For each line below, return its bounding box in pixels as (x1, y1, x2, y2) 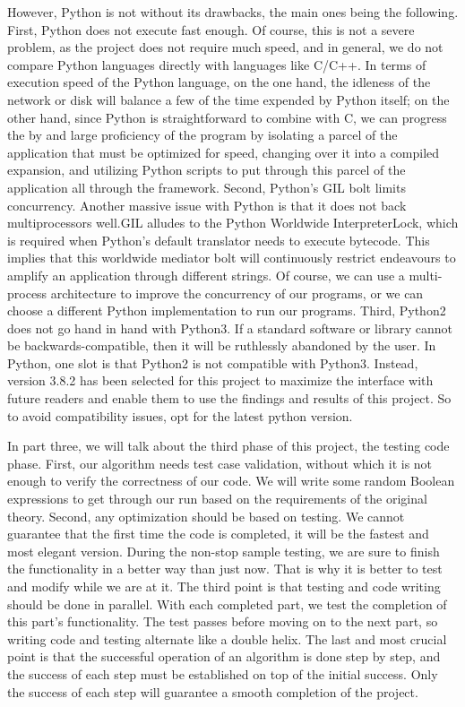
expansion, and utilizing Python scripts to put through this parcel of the (7, 160, 406, 179)
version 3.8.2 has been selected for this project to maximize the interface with (7, 371, 434, 390)
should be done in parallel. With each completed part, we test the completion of (7, 594, 447, 613)
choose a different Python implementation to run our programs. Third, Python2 (7, 301, 446, 320)
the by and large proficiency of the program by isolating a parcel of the (7, 125, 398, 144)
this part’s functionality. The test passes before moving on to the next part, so (7, 612, 438, 631)
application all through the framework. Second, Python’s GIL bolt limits (7, 177, 406, 196)
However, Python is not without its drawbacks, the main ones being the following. (7, 3, 459, 21)
